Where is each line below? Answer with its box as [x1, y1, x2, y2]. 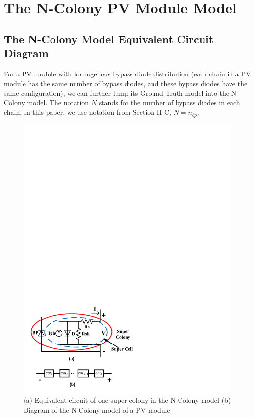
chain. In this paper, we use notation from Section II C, [4, 107, 171, 117]
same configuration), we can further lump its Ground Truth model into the [4, 88, 229, 98]
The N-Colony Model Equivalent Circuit [4, 31, 214, 46]
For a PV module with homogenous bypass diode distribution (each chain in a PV [4, 68, 251, 78]
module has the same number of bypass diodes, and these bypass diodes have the [4, 78, 248, 88]
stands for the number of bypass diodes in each [99, 97, 240, 107]
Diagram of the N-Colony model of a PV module [24, 404, 170, 415]
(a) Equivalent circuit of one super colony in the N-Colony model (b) [24, 395, 231, 405]
